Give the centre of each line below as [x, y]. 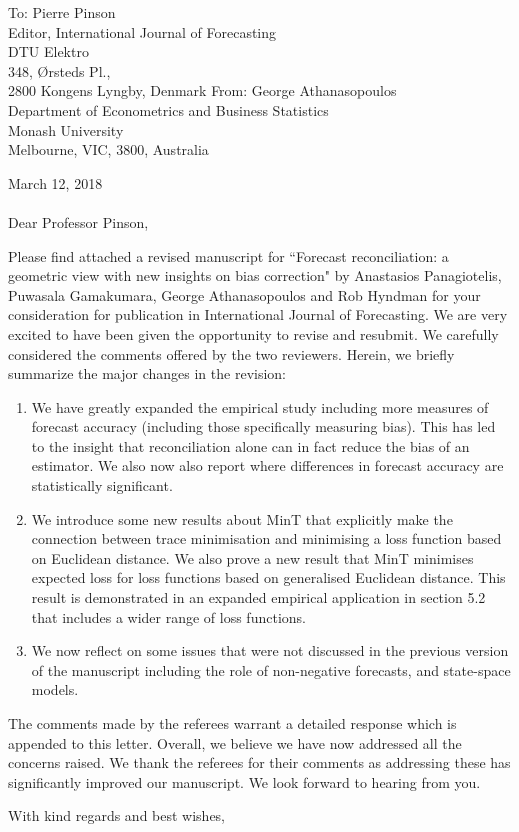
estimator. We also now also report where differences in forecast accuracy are [267, 465]
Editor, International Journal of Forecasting [142, 31]
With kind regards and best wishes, [117, 815]
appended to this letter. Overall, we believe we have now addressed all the [235, 742]
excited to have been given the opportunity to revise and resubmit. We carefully [253, 333]
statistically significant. [102, 485]
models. [55, 689]
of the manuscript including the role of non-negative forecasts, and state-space [271, 669]
